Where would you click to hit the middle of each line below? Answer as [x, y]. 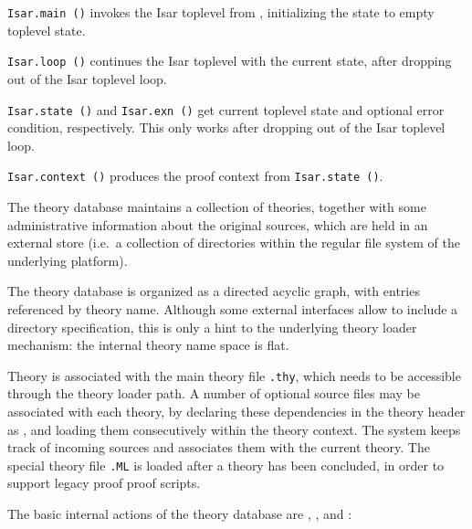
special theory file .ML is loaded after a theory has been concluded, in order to [226, 465]
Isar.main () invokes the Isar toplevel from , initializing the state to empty [221, 12]
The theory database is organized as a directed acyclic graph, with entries [214, 291]
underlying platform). [68, 260]
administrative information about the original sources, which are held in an [218, 224]
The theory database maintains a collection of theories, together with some [217, 206]
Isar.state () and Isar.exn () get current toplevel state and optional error [226, 109]
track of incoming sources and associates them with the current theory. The [219, 447]
